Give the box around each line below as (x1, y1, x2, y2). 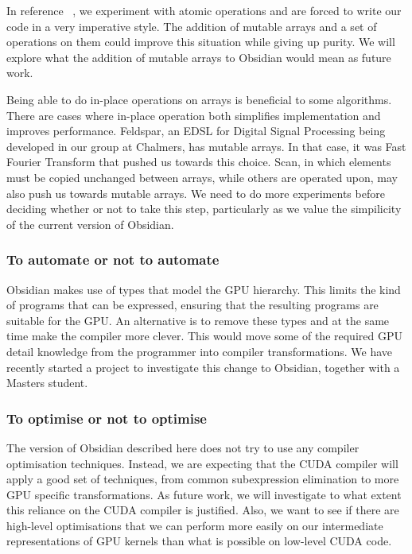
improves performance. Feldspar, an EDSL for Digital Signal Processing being (6, 122, 386, 139)
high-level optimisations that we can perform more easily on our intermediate (6, 517, 383, 533)
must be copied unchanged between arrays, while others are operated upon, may (6, 169, 398, 185)
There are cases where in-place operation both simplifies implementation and (6, 107, 381, 123)
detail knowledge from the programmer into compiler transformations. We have (6, 343, 392, 359)
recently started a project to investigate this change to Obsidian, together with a (6, 358, 400, 375)
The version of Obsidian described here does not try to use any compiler (6, 439, 360, 455)
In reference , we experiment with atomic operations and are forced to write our (6, 2, 402, 18)
